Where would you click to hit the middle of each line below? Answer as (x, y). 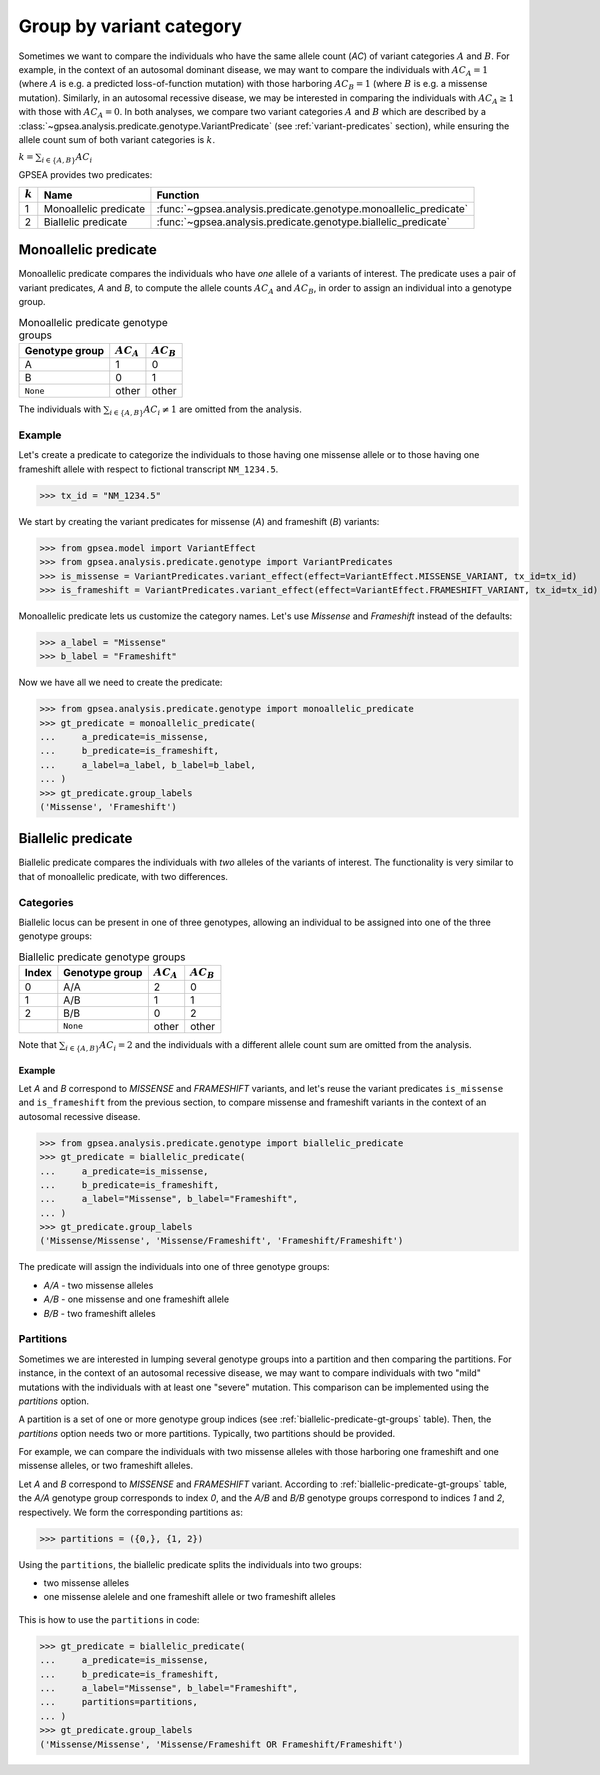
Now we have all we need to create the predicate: (120, 682)
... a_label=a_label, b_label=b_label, (148, 764)
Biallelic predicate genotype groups (102, 957)
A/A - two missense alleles (98, 1285)
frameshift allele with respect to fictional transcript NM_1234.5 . (148, 469)
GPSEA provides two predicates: (85, 175)
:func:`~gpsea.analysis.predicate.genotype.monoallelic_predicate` (312, 208)
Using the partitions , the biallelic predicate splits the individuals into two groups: (190, 1564)
